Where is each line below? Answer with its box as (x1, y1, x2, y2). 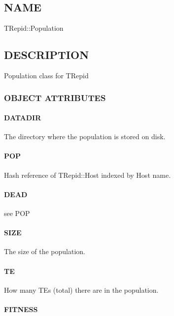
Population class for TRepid (4, 70, 89, 80)
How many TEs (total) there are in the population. (4, 284, 159, 295)
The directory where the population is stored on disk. (4, 131, 166, 142)
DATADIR (4, 112, 41, 123)
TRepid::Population (4, 23, 64, 33)
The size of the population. (4, 246, 85, 257)
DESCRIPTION (4, 47, 89, 62)
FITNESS (4, 304, 38, 314)
